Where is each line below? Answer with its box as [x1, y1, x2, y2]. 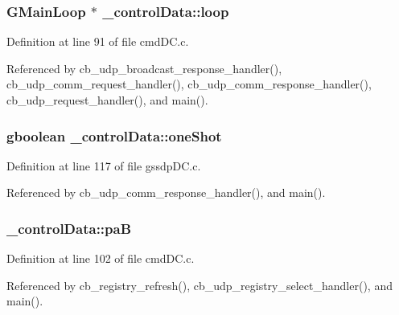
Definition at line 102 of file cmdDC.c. [6, 250, 195, 267]
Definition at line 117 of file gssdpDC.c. [6, 157, 201, 174]
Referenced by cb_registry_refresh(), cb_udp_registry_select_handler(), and [6, 276, 393, 293]
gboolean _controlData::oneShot [6, 125, 222, 145]
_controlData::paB [6, 218, 132, 238]
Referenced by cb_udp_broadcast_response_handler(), [6, 59, 282, 76]
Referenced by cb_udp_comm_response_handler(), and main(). [6, 184, 326, 201]
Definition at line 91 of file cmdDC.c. [6, 33, 189, 50]
